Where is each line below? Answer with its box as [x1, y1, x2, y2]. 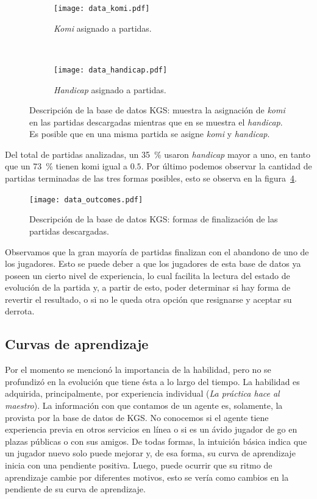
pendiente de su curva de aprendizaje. [5, 483, 146, 495]
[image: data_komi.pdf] [54, 4, 150, 13]
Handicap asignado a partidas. [54, 83, 166, 96]
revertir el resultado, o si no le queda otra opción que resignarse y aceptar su [5, 292, 292, 305]
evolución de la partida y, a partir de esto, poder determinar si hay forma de [5, 281, 291, 294]
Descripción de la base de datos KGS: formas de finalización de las [29, 213, 278, 225]
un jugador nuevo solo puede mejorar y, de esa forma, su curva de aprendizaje [5, 447, 296, 459]
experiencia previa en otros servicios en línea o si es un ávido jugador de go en [5, 423, 297, 436]
